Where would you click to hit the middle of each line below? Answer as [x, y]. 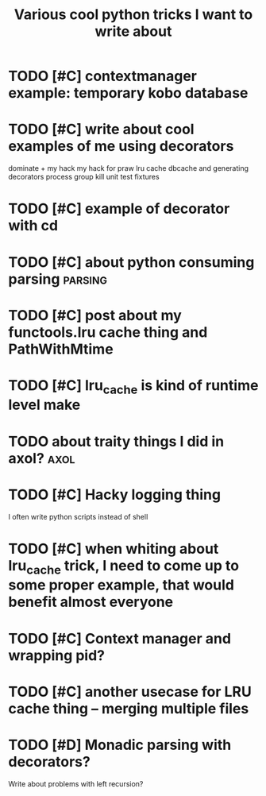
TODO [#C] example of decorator [119, 209]
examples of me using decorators [121, 147]
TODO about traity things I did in [116, 441]
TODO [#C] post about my [95, 315]
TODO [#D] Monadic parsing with [120, 745]
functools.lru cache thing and [108, 332]
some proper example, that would [121, 585]
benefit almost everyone [91, 602]
